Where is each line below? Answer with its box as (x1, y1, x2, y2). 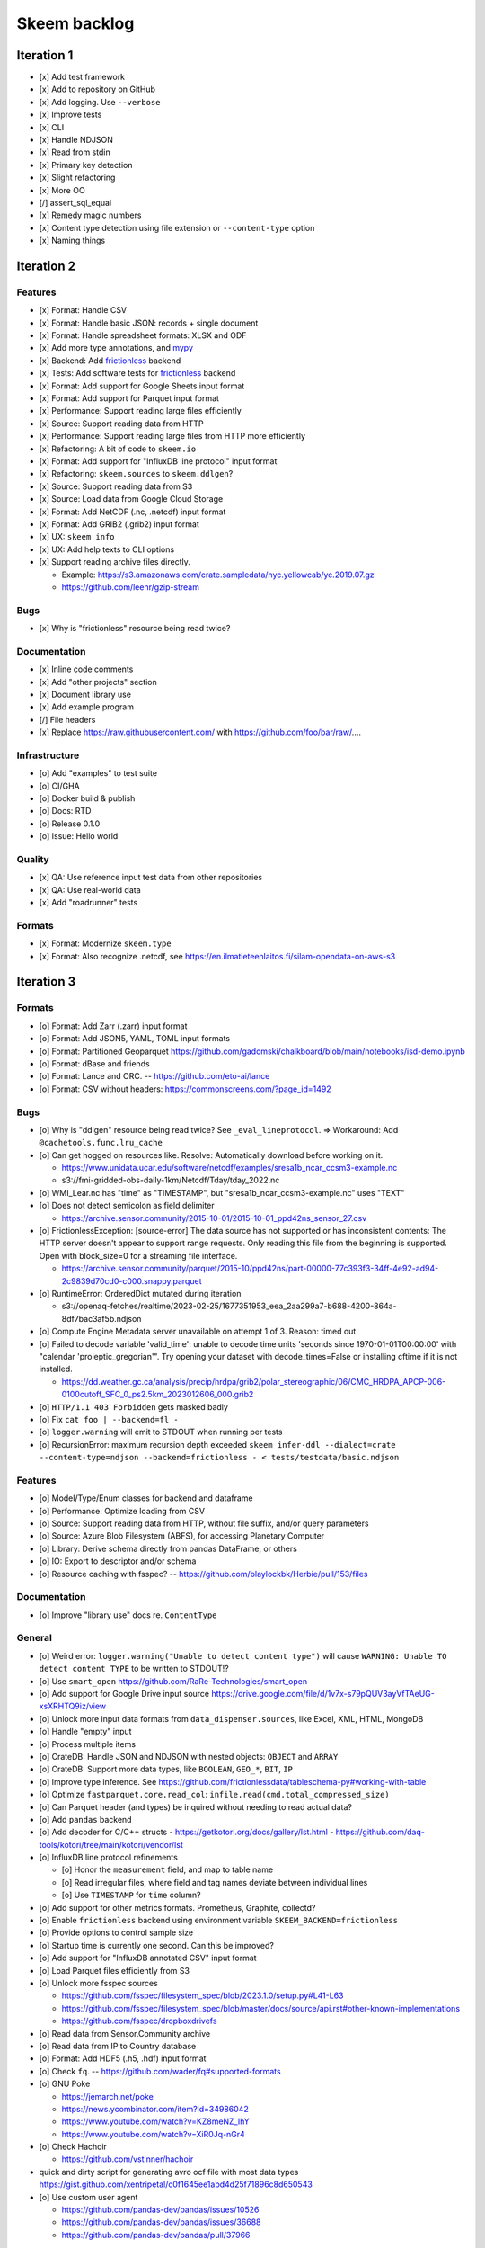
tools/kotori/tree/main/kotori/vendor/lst (39, 1839, 183, 1850)
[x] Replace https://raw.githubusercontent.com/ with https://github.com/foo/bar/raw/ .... (39, 727, 361, 737)
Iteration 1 (16, 48, 74, 63)
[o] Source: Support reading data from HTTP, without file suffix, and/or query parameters (39, 1518, 369, 1529)
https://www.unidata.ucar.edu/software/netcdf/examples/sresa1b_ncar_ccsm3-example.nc (61, 1163, 398, 1173)
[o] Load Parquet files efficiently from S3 (39, 1965, 190, 1976)
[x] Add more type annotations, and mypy (39, 343, 193, 353)
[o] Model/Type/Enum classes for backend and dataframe (39, 1493, 253, 1503)
